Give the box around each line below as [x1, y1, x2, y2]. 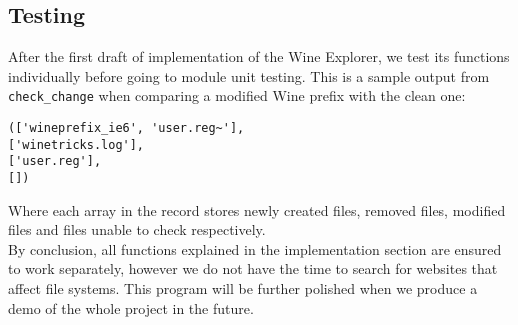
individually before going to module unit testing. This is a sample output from [8, 65, 490, 86]
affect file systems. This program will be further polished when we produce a [8, 278, 478, 299]
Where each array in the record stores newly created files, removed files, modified [8, 199, 506, 220]
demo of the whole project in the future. [8, 297, 254, 318]
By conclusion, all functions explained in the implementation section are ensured [8, 238, 502, 259]
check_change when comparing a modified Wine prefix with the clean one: [8, 85, 466, 106]
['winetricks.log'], [8, 137, 145, 152]
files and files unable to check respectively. [8, 219, 266, 240]
